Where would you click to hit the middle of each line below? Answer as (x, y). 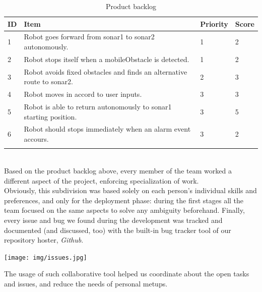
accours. (36, 139)
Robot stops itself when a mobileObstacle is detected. (107, 59)
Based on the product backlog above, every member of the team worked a (118, 170)
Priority (214, 23)
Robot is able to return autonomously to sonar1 (98, 106)
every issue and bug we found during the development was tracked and (113, 220)
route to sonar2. (48, 81)
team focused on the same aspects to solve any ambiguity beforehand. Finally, (124, 210)
